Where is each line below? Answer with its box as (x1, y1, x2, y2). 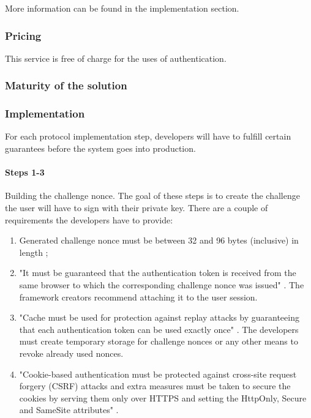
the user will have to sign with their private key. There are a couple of (5, 201, 268, 214)
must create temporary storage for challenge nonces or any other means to (19, 335, 298, 348)
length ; (19, 245, 48, 258)
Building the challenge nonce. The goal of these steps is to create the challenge (5, 189, 300, 202)
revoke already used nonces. (19, 346, 124, 359)
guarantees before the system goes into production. (5, 142, 196, 155)
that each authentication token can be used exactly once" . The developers (19, 323, 299, 335)
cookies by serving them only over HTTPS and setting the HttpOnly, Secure (19, 391, 307, 404)
